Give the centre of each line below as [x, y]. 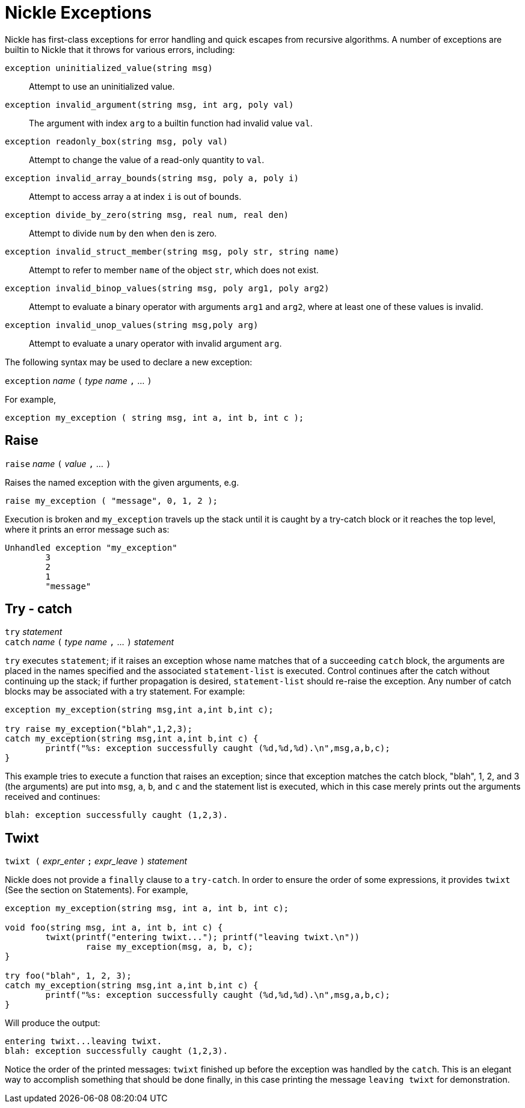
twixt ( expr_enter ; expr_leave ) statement [96, 861]
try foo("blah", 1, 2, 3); [68, 976]
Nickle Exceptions [78, 13]
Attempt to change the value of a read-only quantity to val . [147, 159]
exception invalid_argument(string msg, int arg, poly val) [149, 104]
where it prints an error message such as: [87, 529]
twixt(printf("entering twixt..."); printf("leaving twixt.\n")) [203, 937]
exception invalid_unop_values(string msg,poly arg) [132, 325]
